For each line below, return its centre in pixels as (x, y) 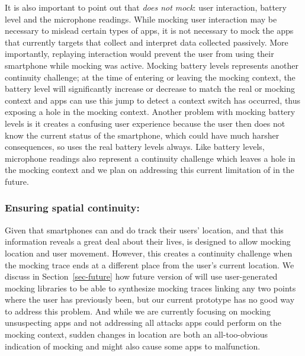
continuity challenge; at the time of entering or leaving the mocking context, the (150, 77)
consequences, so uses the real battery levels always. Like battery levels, (135, 147)
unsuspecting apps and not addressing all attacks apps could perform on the (143, 323)
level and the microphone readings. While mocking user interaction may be (141, 19)
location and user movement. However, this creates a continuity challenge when (149, 253)
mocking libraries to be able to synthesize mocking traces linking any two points (150, 288)
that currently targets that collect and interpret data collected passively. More (147, 42)
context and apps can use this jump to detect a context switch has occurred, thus (153, 100)
